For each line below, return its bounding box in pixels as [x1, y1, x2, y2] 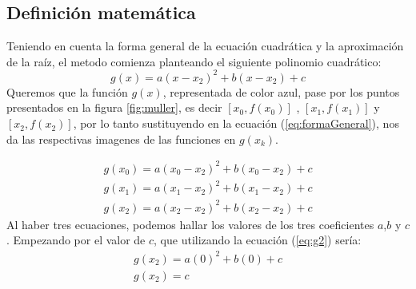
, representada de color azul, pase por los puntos [162, 83, 400, 100]
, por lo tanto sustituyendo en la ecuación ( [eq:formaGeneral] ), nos [73, 115, 399, 132]
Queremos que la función [6, 83, 128, 100]
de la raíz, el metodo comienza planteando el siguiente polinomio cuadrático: [6, 53, 382, 69]
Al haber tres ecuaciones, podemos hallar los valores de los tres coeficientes [6, 216, 374, 232]
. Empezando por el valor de [6, 232, 146, 248]
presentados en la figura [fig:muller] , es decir [6, 99, 222, 116]
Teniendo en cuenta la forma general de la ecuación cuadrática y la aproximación [6, 38, 404, 54]
